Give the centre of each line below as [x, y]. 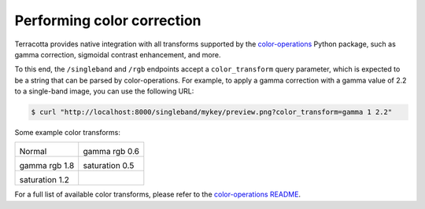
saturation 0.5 [109, 166]
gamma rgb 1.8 [47, 166]
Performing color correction [108, 20]
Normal [33, 152]
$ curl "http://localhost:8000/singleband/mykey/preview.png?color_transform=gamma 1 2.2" [212, 112]
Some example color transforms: [68, 133]
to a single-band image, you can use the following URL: [104, 91]
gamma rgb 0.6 [111, 152]
